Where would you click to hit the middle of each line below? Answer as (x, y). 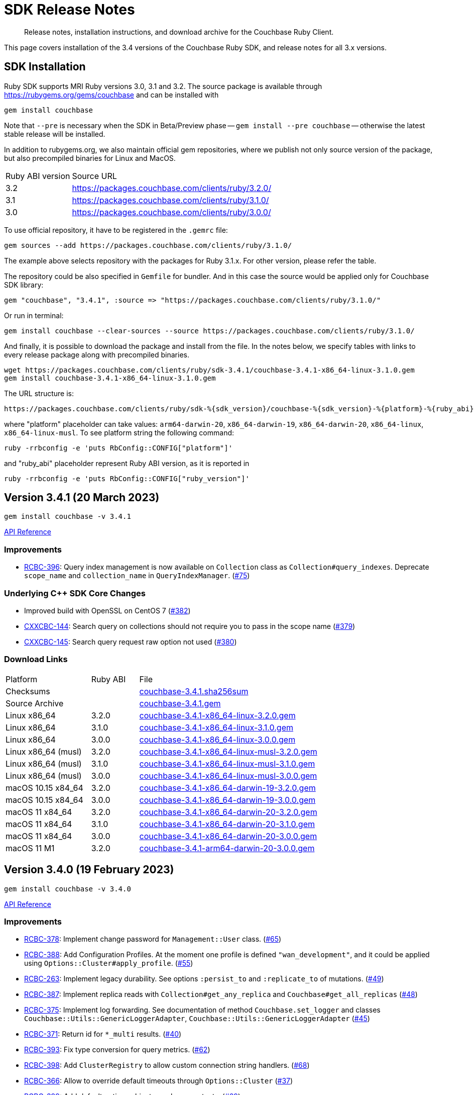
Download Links (36, 659)
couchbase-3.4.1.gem (180, 703)
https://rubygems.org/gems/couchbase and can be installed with (111, 95)
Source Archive (35, 703)
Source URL (94, 176)
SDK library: (24, 285)
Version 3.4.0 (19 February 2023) (89, 870)
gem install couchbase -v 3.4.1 (68, 517)
